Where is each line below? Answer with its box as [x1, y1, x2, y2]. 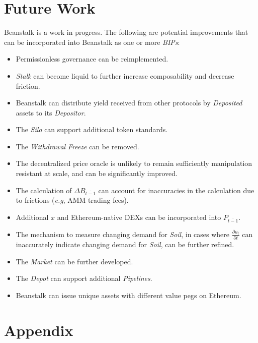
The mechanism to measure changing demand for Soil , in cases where [16, 228, 230, 239]
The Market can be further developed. [16, 256, 133, 266]
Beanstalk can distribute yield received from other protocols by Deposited [16, 97, 242, 108]
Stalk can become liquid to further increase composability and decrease [16, 70, 234, 81]
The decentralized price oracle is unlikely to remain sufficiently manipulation [16, 158, 252, 168]
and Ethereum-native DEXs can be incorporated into [57, 212, 221, 222]
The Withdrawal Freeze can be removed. [16, 141, 139, 151]
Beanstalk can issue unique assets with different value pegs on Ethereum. [16, 290, 241, 300]
